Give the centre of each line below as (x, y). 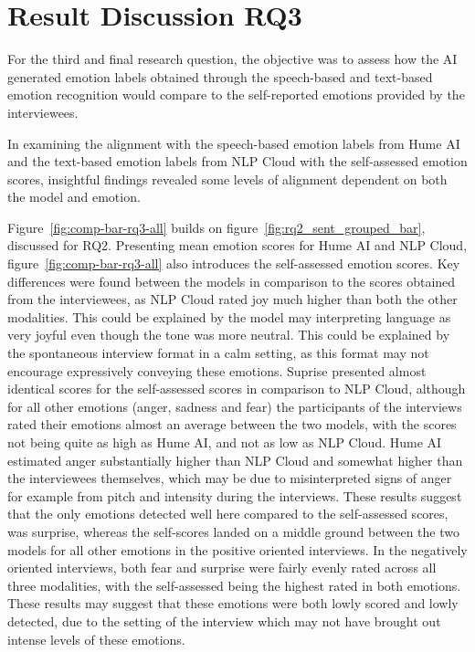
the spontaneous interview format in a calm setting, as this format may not (218, 353)
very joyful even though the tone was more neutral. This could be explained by (229, 335)
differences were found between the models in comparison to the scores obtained (232, 281)
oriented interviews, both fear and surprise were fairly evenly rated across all (222, 568)
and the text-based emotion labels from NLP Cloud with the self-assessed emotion (237, 161)
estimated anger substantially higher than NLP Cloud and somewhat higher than (235, 460)
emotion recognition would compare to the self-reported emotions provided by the (236, 95)
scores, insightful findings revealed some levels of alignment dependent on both (227, 179)
